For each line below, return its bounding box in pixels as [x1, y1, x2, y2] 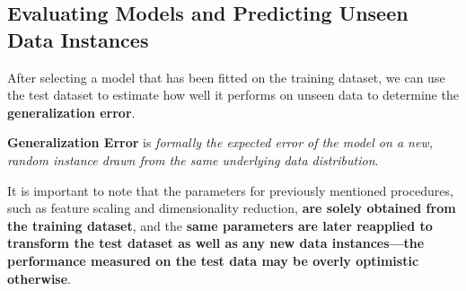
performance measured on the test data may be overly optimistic [7, 251, 419, 269]
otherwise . [7, 269, 72, 287]
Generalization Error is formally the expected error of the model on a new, [7, 133, 433, 152]
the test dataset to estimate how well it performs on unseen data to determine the [7, 85, 459, 104]
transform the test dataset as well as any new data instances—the [7, 234, 425, 252]
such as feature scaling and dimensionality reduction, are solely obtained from [7, 198, 456, 217]
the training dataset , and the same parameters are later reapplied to [7, 216, 433, 234]
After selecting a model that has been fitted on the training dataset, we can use [7, 67, 445, 86]
